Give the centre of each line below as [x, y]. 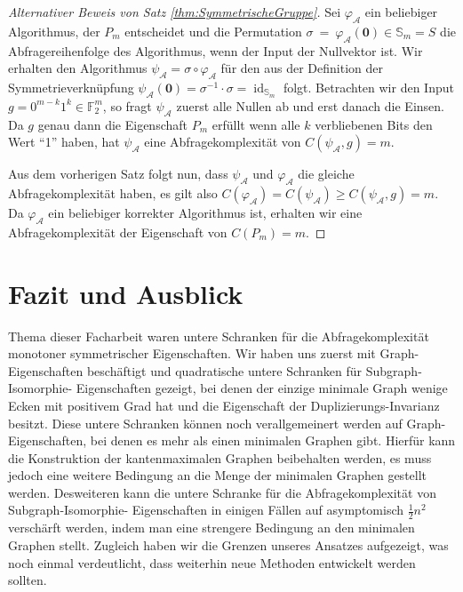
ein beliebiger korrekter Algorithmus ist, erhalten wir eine [205, 213]
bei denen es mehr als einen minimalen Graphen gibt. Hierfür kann [273, 440]
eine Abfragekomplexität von [223, 142]
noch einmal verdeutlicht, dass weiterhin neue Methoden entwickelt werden [212, 562]
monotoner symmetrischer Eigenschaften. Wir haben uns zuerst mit [192, 353]
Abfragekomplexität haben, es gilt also [113, 193]
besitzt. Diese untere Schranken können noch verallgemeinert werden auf [205, 423]
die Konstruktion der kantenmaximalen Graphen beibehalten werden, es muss [220, 457]
